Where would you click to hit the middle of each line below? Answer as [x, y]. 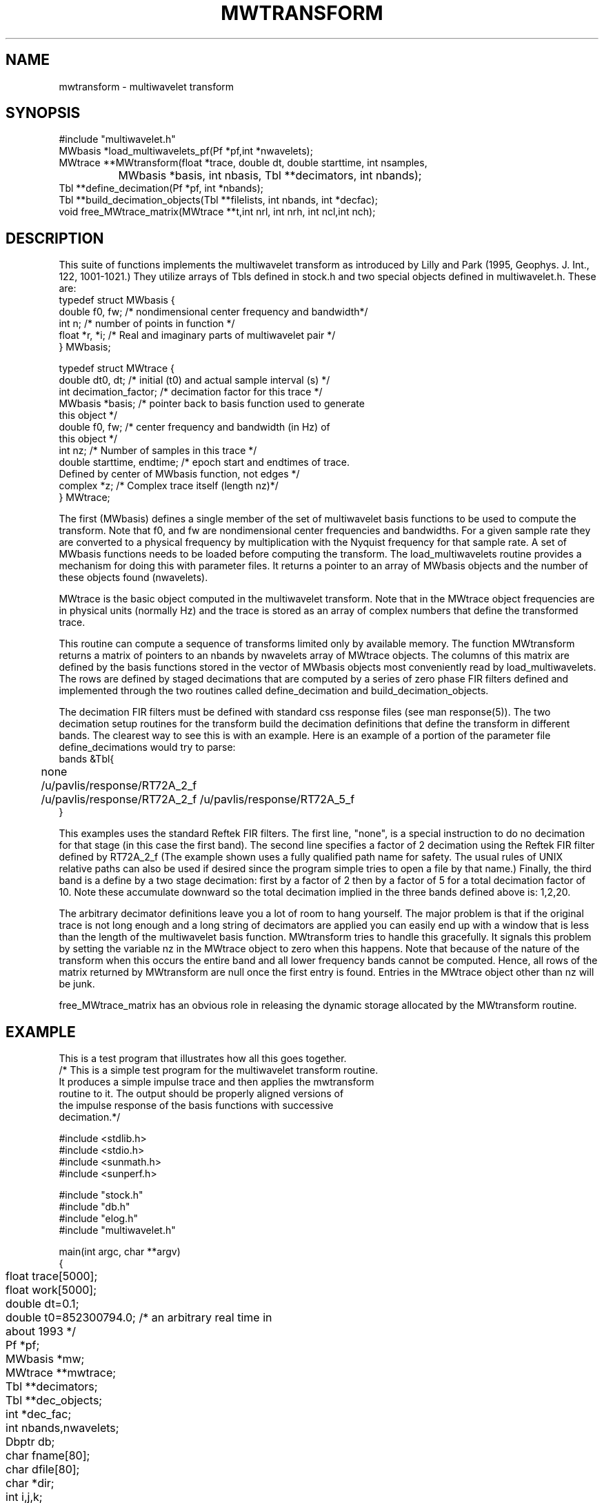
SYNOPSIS [43, 113]
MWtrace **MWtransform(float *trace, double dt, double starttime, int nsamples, [243, 163]
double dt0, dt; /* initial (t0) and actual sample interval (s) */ [194, 380]
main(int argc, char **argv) [120, 1252]
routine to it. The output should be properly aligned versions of [201, 1094]
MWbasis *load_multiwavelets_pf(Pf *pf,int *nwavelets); [186, 151]
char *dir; [30, 1483]
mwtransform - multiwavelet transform [147, 86]
